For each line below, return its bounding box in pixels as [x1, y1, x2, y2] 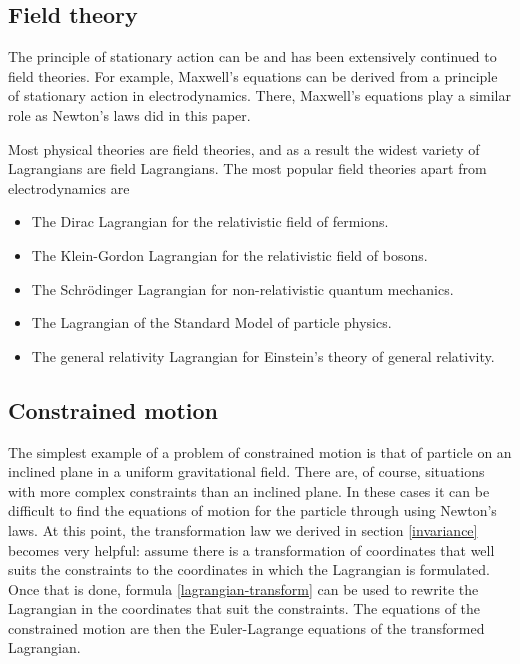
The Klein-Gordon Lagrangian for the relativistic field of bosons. [31, 244, 428, 265]
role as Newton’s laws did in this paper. [8, 104, 251, 125]
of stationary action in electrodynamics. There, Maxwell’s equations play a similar [8, 85, 511, 106]
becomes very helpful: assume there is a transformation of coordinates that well [8, 539, 495, 560]
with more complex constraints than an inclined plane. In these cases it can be [8, 480, 490, 501]
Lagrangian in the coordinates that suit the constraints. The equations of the [8, 598, 481, 619]
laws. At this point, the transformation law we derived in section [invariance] [8, 519, 478, 540]
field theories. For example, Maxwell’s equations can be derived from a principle [8, 65, 498, 86]
